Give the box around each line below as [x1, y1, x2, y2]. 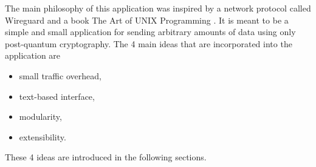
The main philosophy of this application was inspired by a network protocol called [5, 2, 311, 14]
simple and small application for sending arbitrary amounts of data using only [5, 25, 296, 38]
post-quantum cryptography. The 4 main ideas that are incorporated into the [5, 37, 292, 50]
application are [5, 49, 61, 62]
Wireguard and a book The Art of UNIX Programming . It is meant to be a [5, 13, 289, 26]
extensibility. [19, 130, 66, 143]
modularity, [19, 110, 62, 123]
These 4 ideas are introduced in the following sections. [5, 151, 207, 163]
